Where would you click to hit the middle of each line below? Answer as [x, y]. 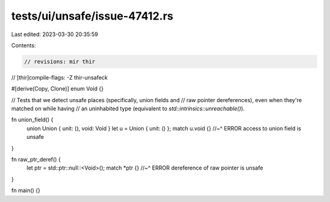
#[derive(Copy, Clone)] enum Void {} [57, 89]
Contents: [24, 45]
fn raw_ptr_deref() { [36, 160]
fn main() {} [26, 190]
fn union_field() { [32, 120]
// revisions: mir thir [60, 62]
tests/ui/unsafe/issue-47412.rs [92, 16]
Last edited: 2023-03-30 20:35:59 [55, 34]
